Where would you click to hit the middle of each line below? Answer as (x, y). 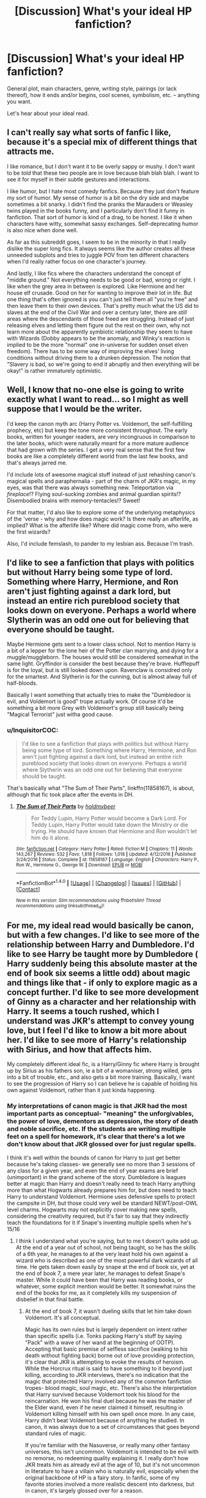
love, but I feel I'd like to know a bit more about (97, 1031)
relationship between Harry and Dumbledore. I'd (101, 945)
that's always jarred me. (37, 462)
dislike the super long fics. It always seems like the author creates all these (101, 248)
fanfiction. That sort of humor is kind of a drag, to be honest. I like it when (100, 217)
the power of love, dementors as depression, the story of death (102, 1121)
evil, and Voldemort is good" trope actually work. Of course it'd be (90, 701)
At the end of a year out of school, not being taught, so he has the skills (106, 1247)
